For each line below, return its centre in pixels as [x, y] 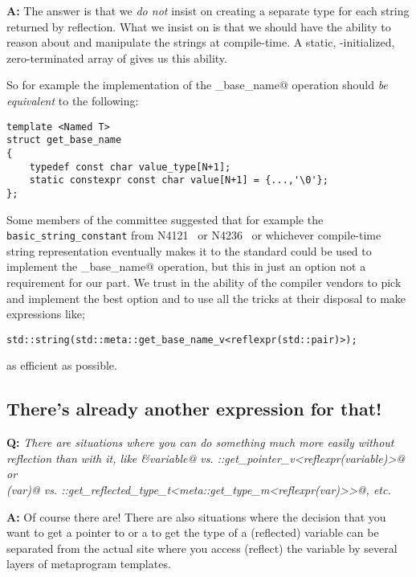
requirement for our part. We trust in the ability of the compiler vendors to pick [204, 282]
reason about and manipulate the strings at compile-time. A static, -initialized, [201, 42]
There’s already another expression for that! [194, 409]
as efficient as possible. [62, 365]
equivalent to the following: [73, 100]
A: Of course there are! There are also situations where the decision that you [196, 516]
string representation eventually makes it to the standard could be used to [189, 250]
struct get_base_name [64, 140]
